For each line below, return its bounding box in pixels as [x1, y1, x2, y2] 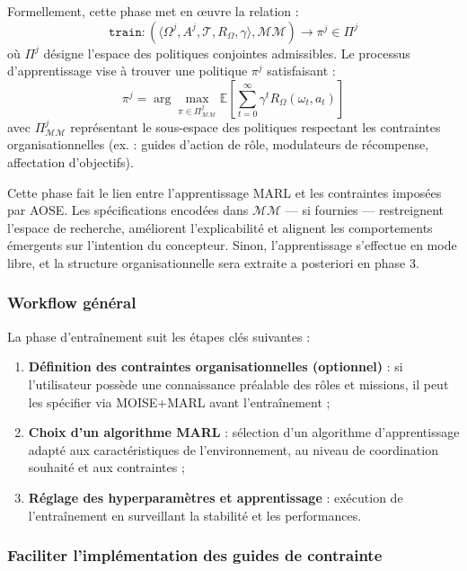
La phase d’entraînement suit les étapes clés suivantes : [7, 326, 311, 345]
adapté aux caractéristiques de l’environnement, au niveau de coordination [28, 440, 438, 459]
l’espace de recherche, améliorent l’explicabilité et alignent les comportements [7, 218, 433, 236]
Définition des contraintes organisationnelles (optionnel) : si [28, 357, 403, 376]
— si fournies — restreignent [285, 201, 444, 219]
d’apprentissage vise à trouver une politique [7, 61, 248, 80]
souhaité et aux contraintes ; [28, 458, 185, 477]
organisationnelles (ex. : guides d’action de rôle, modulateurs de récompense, [7, 135, 429, 154]
